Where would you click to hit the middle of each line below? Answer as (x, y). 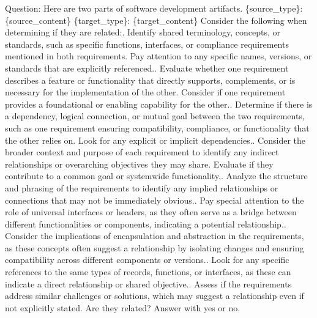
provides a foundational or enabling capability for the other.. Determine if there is (159, 104)
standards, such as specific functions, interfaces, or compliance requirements (147, 44)
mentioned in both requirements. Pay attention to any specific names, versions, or (158, 56)
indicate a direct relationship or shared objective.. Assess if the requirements (148, 283)
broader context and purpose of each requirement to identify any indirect (142, 152)
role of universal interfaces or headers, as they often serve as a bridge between (151, 212)
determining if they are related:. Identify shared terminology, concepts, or (143, 32)
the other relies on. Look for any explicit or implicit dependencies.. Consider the (155, 140)
